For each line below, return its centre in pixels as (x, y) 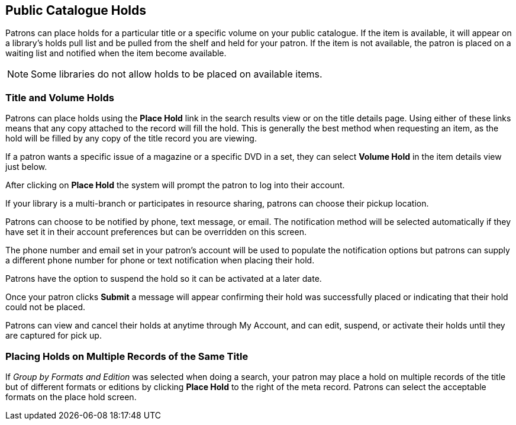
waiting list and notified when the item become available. (116, 53)
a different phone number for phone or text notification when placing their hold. (160, 260)
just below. (26, 167)
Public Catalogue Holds (76, 10)
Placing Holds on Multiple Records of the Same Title (127, 356)
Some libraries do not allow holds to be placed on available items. (177, 74)
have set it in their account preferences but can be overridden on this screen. (156, 232)
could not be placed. (46, 307)
